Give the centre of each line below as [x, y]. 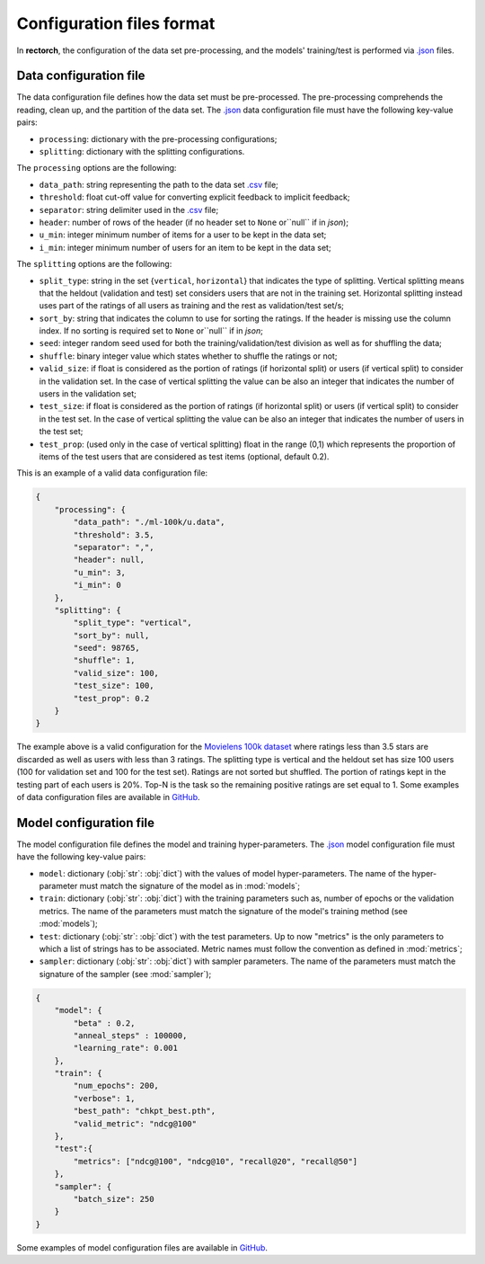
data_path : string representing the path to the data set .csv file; [159, 184]
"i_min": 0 [97, 585]
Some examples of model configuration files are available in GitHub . [142, 1247]
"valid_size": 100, [116, 673]
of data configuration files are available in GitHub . [108, 797]
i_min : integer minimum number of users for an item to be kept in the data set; [185, 247]
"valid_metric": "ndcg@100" [135, 1123]
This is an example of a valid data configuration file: [112, 473]
